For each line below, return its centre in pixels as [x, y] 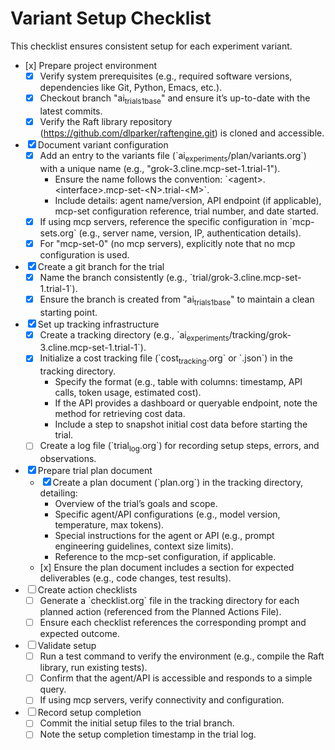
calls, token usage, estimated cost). [128, 393]
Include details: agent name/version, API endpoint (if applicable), [188, 200]
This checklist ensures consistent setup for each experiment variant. [151, 46]
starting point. [68, 312]
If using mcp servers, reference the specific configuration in [163, 221]
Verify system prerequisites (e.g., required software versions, [166, 76]
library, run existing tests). [93, 668]
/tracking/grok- [260, 334]
